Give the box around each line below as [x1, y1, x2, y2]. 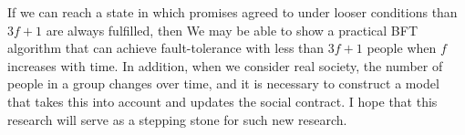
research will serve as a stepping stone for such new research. [7, 109, 347, 129]
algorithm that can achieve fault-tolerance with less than [7, 38, 325, 57]
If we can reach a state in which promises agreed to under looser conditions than [7, 3, 458, 21]
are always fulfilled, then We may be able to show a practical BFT [46, 20, 418, 39]
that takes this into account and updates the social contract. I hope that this [7, 91, 438, 110]
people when [367, 38, 437, 57]
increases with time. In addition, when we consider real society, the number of [7, 56, 443, 75]
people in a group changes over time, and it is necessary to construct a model [7, 74, 439, 93]
